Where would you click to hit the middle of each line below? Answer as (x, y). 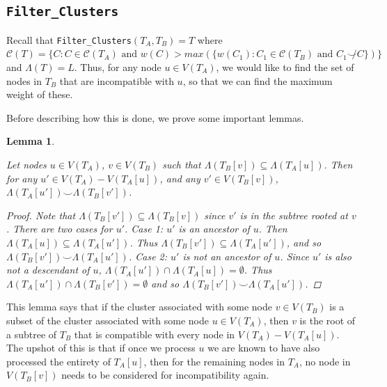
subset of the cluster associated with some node (108, 320)
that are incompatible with (117, 80)
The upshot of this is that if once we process (101, 348)
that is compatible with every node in (155, 334)
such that (182, 164)
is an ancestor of (214, 229)
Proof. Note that (41, 215)
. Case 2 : (148, 256)
